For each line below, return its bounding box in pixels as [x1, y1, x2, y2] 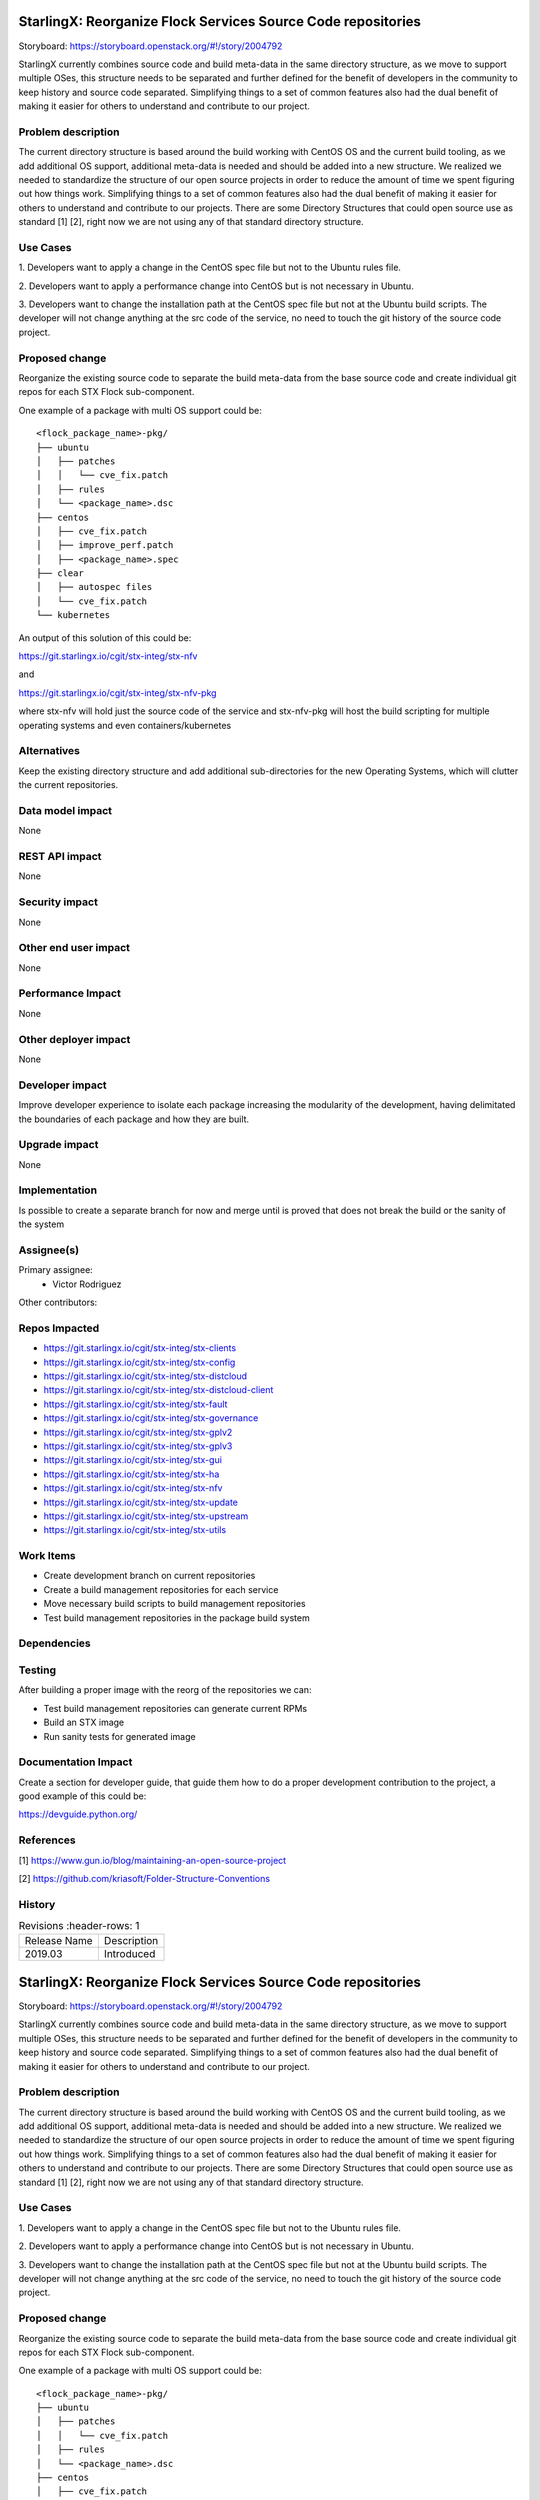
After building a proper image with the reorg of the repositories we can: [18, 1684, 312, 1696]
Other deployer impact [18, 1032, 131, 1046]
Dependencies [18, 1636, 92, 1650]
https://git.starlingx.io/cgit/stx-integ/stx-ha [43, 1468, 220, 1480]
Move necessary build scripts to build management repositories [43, 1598, 306, 1610]
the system [18, 1218, 65, 1230]
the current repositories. [18, 779, 119, 791]
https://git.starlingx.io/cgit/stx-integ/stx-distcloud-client [43, 1384, 274, 1396]
